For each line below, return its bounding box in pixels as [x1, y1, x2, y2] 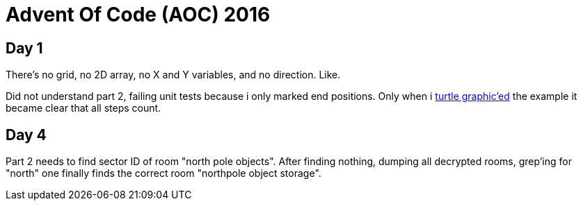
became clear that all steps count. [6, 102, 161, 114]
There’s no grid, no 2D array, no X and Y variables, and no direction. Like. [6, 69, 341, 81]
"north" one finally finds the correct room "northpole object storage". [6, 167, 321, 180]
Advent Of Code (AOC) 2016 [6, 3, 271, 26]
